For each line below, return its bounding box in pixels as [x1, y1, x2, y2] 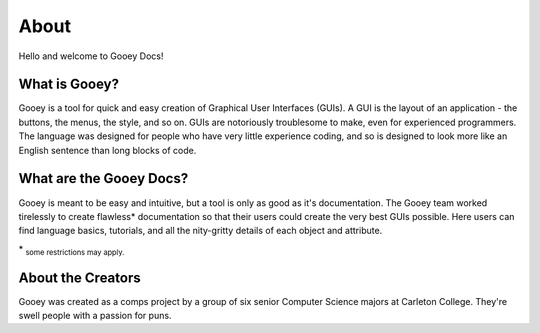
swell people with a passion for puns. [18, 310, 172, 321]
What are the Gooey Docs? [18, 170, 189, 187]
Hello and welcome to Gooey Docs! [18, 50, 164, 62]
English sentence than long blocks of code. [18, 144, 197, 156]
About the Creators [18, 269, 141, 286]
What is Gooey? [18, 76, 120, 93]
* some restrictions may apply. [18, 243, 125, 257]
